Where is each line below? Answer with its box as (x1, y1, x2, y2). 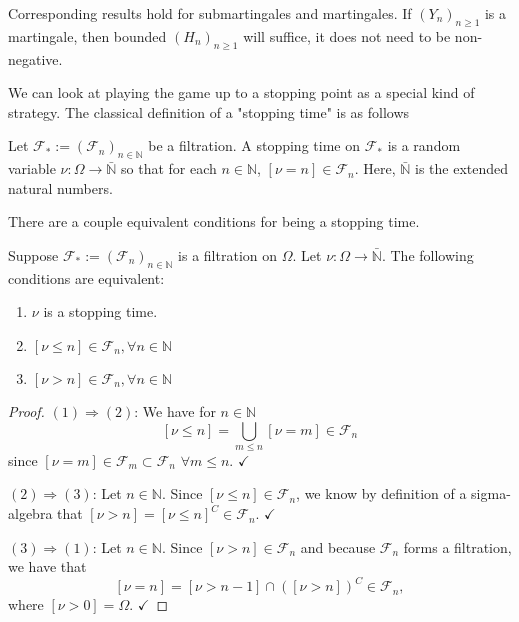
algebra (8, 503, 53, 524)
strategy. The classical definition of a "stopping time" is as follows (8, 101, 410, 122)
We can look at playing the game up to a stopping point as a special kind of (8, 82, 475, 103)
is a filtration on (178, 244, 278, 265)
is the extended (415, 158, 509, 179)
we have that (8, 556, 87, 577)
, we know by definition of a (296, 483, 467, 504)
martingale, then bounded (8, 25, 167, 46)
